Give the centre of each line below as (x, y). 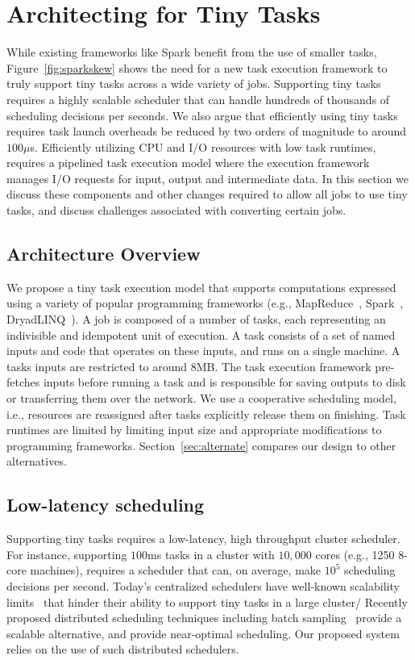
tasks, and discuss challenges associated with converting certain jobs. (176, 210)
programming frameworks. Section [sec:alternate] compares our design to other (201, 445)
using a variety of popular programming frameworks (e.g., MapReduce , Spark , (205, 303)
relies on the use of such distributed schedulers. (123, 649)
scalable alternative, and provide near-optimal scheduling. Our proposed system (203, 633)
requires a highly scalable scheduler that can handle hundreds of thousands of (198, 99)
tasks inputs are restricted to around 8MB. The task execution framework (189, 366)
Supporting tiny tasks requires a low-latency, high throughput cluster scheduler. (203, 539)
